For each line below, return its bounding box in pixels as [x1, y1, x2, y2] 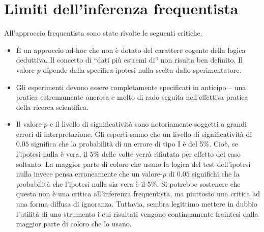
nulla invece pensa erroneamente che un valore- [16, 168, 163, 179]
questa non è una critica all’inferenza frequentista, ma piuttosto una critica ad [16, 188, 260, 199]
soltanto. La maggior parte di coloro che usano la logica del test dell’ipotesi [16, 158, 251, 169]
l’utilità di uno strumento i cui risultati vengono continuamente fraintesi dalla [16, 208, 258, 219]
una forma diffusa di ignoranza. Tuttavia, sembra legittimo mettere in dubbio [16, 198, 257, 209]
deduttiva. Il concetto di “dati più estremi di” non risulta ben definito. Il [16, 54, 243, 65]
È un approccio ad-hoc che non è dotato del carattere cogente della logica [16, 44, 246, 55]
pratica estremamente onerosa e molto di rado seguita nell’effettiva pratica [16, 92, 248, 102]
